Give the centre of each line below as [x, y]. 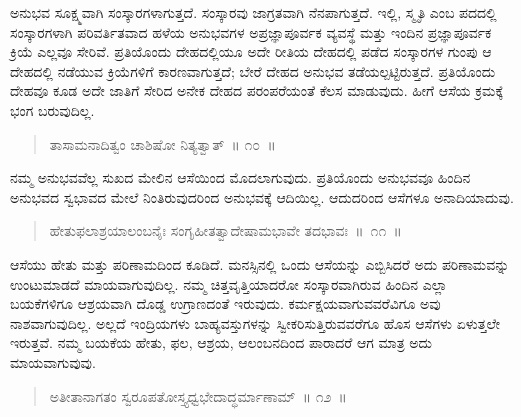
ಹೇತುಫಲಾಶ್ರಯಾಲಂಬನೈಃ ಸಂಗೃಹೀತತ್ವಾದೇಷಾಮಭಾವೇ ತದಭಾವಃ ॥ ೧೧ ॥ [225, 230]
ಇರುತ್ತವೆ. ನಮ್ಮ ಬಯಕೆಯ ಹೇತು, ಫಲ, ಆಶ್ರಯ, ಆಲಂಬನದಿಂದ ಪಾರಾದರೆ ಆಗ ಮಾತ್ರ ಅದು [221, 342]
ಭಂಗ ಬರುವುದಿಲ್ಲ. [52, 109]
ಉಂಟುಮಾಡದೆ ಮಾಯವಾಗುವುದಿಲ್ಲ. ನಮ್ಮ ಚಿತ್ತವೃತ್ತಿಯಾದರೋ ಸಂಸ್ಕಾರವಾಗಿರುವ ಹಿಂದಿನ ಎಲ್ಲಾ [229, 283]
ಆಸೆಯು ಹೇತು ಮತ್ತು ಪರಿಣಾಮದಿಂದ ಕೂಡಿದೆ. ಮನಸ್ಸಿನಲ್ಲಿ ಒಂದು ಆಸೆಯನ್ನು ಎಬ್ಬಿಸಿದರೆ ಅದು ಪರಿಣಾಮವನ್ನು [260, 263]
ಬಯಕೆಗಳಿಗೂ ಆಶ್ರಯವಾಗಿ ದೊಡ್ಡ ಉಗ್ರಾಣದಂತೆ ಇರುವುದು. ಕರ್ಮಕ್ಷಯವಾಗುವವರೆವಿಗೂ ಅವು [225, 303]
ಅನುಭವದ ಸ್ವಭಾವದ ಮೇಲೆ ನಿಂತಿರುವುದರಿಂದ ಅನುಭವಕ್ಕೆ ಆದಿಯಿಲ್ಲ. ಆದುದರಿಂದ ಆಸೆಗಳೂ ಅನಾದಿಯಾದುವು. [262, 196]
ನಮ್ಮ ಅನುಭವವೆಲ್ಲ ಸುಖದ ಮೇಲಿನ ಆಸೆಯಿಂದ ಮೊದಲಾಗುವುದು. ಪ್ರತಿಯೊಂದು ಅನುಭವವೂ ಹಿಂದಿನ [240, 177]
